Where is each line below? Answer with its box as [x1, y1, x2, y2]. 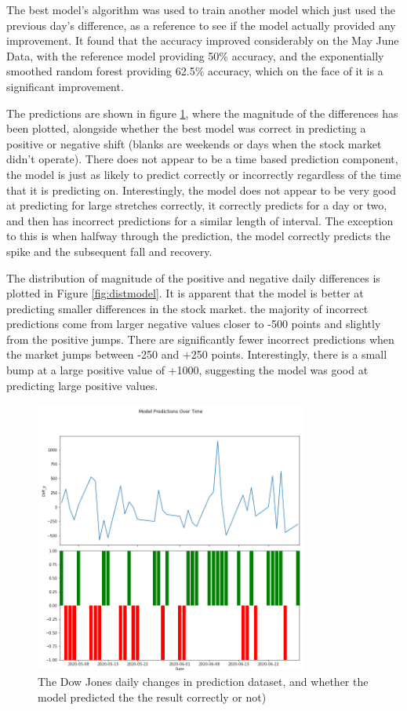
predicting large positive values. [6, 377, 158, 393]
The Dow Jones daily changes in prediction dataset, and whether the [38, 673, 369, 690]
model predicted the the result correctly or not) [38, 688, 267, 705]
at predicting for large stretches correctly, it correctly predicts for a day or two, [6, 197, 387, 213]
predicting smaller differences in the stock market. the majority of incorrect [6, 300, 369, 316]
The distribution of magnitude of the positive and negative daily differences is [6, 269, 380, 286]
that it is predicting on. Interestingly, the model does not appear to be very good [6, 181, 397, 198]
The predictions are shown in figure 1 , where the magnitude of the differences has [6, 104, 398, 121]
